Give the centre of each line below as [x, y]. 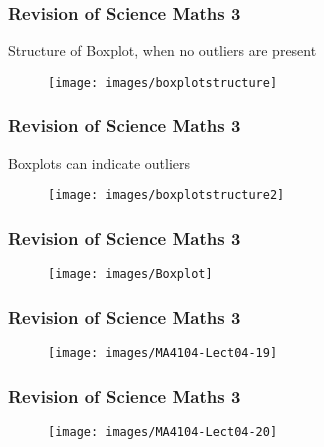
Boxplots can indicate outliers [99, 162]
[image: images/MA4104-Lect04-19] [163, 353]
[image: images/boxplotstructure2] [166, 195]
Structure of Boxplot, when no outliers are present [162, 50]
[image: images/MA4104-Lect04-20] [163, 431]
